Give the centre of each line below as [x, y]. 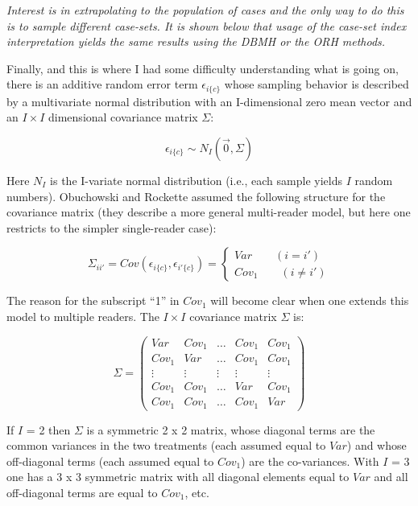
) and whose [377, 445]
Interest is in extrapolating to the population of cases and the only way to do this [205, 10]
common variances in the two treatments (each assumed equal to [166, 445]
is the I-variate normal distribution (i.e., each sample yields [196, 181]
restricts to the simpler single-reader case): [112, 227]
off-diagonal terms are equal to [82, 492]
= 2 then [48, 429]
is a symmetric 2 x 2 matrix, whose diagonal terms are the [231, 429]
